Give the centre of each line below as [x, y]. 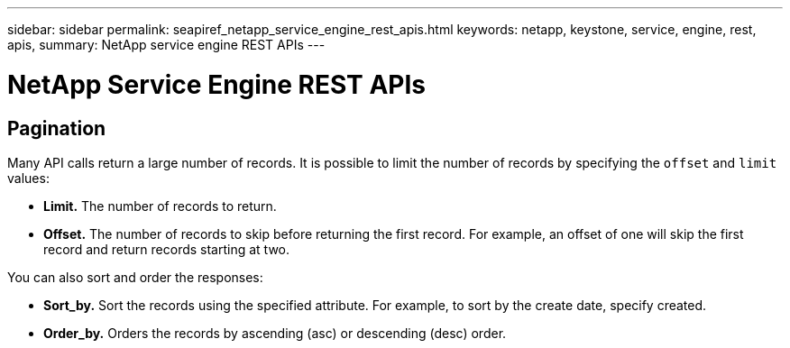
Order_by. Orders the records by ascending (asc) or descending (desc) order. [275, 333]
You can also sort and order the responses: [135, 277]
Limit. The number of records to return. [160, 206]
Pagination [57, 128]
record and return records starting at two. [167, 249]
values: [28, 178]
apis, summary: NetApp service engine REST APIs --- [166, 45]
